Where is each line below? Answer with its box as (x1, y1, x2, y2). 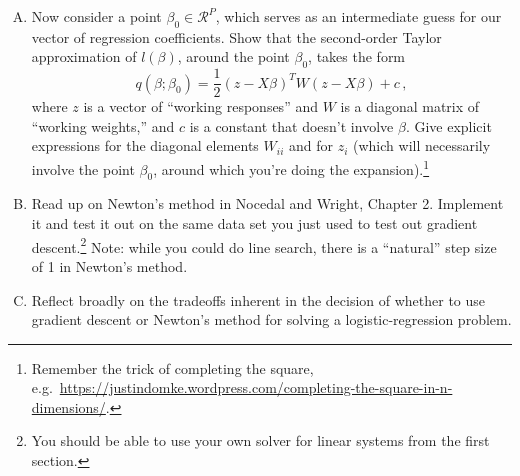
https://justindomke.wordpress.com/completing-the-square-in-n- (59, 377, 453, 398)
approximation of (31, 46, 137, 67)
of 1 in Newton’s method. (31, 255, 188, 276)
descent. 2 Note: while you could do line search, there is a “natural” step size (31, 233, 497, 257)
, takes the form (308, 46, 406, 67)
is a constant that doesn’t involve (189, 115, 394, 136)
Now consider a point (31, 6, 162, 26)
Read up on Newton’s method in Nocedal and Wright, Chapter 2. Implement (31, 193, 504, 214)
